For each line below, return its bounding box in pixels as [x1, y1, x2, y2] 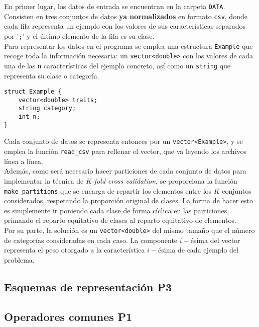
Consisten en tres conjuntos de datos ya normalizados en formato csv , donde [4, 11, 247, 21]
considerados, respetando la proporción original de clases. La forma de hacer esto [4, 195, 253, 206]
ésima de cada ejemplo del [158, 244, 238, 255]
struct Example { [4, 88, 62, 96]
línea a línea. [4, 155, 43, 166]
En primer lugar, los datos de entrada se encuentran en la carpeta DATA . [4, 1, 225, 11]
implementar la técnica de [4, 175, 84, 186]
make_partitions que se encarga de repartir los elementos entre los [4, 185, 212, 196]
